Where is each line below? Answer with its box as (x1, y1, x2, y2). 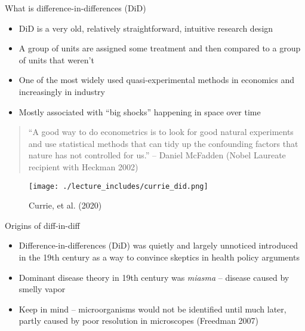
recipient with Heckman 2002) (28, 160, 138, 173)
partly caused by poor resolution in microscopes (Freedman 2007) (19, 314, 259, 327)
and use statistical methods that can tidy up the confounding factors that (28, 137, 298, 149)
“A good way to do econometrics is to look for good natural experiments (28, 125, 294, 138)
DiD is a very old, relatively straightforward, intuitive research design (19, 22, 273, 34)
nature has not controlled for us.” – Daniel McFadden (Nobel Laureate (28, 149, 286, 161)
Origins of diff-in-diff (5, 219, 80, 231)
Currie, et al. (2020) (29, 199, 102, 212)
